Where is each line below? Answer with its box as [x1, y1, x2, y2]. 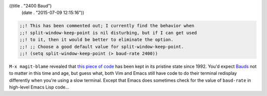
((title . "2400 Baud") [9, 3, 52, 8]
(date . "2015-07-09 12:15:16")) [21, 10, 85, 16]
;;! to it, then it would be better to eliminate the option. [19, 37, 174, 43]
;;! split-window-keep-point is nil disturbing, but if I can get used [19, 30, 197, 36]
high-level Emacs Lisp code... [9, 84, 69, 90]
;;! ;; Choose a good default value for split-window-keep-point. [19, 44, 184, 49]
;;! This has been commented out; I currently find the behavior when [19, 23, 195, 29]
